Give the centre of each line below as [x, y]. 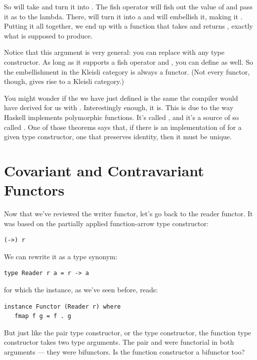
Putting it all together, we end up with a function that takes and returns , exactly [128, 26]
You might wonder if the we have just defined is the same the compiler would [121, 98]
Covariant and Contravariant [104, 170]
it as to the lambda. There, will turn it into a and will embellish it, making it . [123, 16]
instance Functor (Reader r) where [63, 306]
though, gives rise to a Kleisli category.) [64, 81]
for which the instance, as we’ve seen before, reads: [81, 289]
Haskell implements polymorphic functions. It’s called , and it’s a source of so [121, 117]
